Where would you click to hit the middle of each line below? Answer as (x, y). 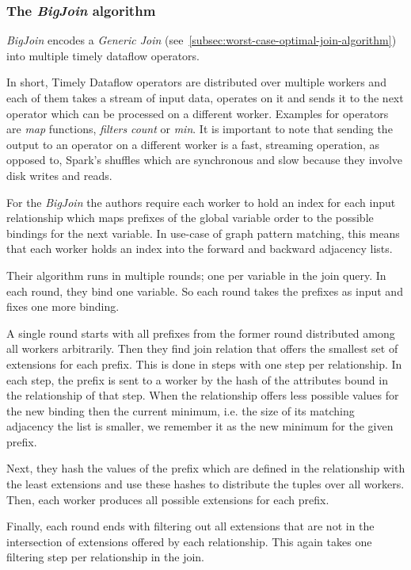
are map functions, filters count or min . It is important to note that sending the (200, 129)
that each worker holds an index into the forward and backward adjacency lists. (200, 249)
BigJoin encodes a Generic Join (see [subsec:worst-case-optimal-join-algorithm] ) (202, 40)
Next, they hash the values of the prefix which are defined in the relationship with (206, 468)
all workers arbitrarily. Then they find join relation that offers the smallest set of (202, 348)
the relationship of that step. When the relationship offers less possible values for (203, 395)
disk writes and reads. (59, 175)
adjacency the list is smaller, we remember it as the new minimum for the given (200, 426)
